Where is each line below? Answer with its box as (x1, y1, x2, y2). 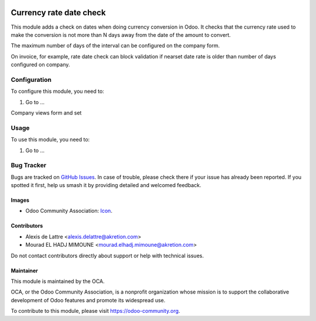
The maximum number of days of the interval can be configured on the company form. (11, 42, 220, 49)
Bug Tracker (11, 161, 47, 170)
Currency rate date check (11, 8, 106, 18)
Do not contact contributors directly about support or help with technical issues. (11, 252, 204, 259)
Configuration (11, 75, 52, 84)
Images (11, 196, 29, 204)
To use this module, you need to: (11, 136, 90, 143)
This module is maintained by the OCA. (11, 278, 105, 285)
